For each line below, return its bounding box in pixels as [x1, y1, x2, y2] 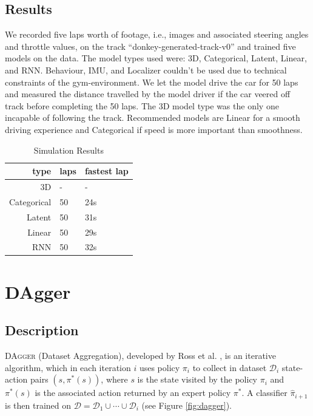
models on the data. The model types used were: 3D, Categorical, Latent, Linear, [5, 52, 307, 64]
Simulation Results [33, 143, 104, 156]
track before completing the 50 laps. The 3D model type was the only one [5, 99, 279, 112]
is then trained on [5, 398, 72, 411]
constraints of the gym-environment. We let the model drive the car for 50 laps [5, 75, 298, 88]
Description [5, 321, 79, 339]
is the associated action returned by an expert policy [35, 386, 231, 399]
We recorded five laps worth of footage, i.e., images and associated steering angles [5, 28, 309, 41]
